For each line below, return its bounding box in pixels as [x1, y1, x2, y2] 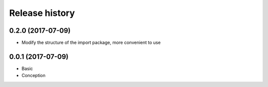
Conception [21, 73, 46, 79]
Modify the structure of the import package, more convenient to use [21, 40, 161, 46]
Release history [9, 7, 75, 18]
